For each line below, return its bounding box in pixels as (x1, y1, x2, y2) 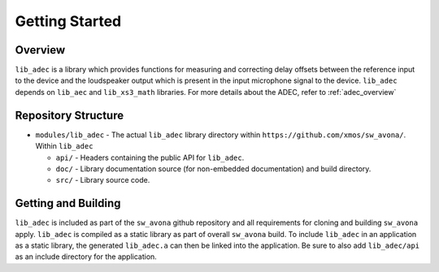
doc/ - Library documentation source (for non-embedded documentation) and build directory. (55, 163, 372, 174)
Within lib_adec (35, 141, 93, 151)
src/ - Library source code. (55, 175, 150, 185)
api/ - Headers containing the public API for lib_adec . (55, 153, 245, 162)
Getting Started (15, 12, 122, 30)
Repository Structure (15, 108, 124, 122)
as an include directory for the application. (15, 252, 158, 261)
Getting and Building (15, 196, 121, 210)
